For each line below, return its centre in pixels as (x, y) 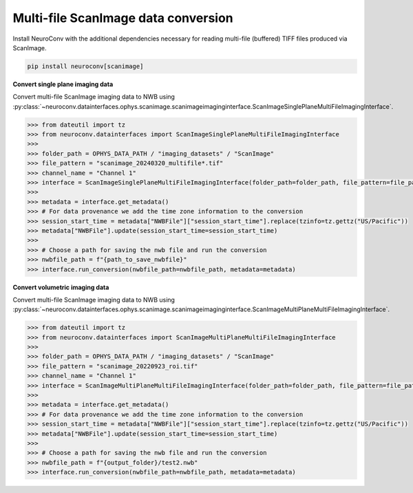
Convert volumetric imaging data (61, 287)
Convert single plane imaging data (63, 84)
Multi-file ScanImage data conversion (123, 18)
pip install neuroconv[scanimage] (85, 66)
